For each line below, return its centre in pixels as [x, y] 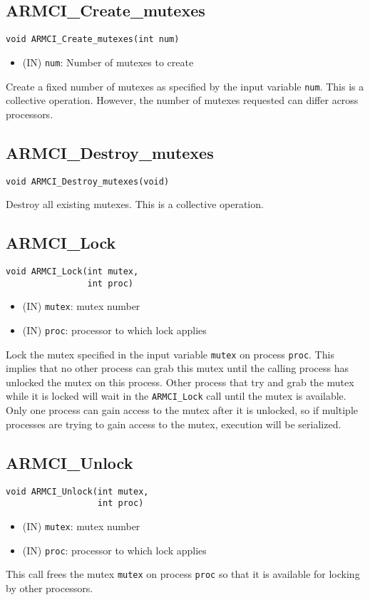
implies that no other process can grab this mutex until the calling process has [177, 368]
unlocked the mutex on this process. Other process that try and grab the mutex [180, 382]
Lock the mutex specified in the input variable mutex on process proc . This [170, 354]
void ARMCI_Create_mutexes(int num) [93, 40]
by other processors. [50, 588]
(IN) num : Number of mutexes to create [108, 62]
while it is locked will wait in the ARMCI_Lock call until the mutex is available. [176, 396]
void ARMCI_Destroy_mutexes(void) [88, 181]
